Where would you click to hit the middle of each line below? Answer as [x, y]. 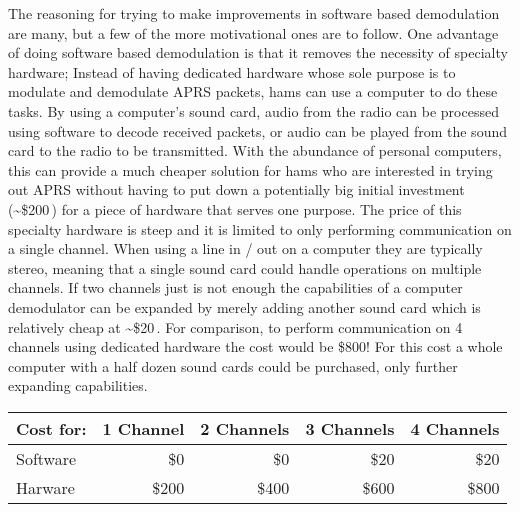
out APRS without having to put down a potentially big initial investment [236, 189]
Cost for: [51, 428]
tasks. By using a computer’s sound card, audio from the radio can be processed [253, 110]
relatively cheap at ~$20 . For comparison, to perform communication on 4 [235, 326]
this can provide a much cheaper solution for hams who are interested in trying [250, 169]
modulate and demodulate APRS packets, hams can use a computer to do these [253, 91]
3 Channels [350, 428]
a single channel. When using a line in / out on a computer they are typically [245, 248]
